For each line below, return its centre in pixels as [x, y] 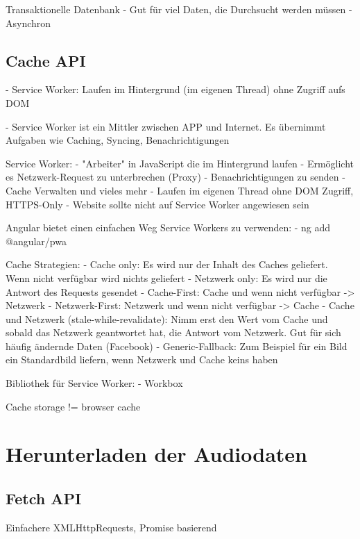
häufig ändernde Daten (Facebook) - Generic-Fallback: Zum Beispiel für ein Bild [177, 346]
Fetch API [44, 498]
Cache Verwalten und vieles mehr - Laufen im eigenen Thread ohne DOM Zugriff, [180, 190]
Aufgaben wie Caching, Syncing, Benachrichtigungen [118, 140]
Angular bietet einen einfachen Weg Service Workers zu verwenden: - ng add [168, 227]
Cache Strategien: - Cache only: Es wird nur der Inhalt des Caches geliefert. [167, 264]
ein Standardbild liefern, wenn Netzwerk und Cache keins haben [142, 359]
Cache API [46, 60]
